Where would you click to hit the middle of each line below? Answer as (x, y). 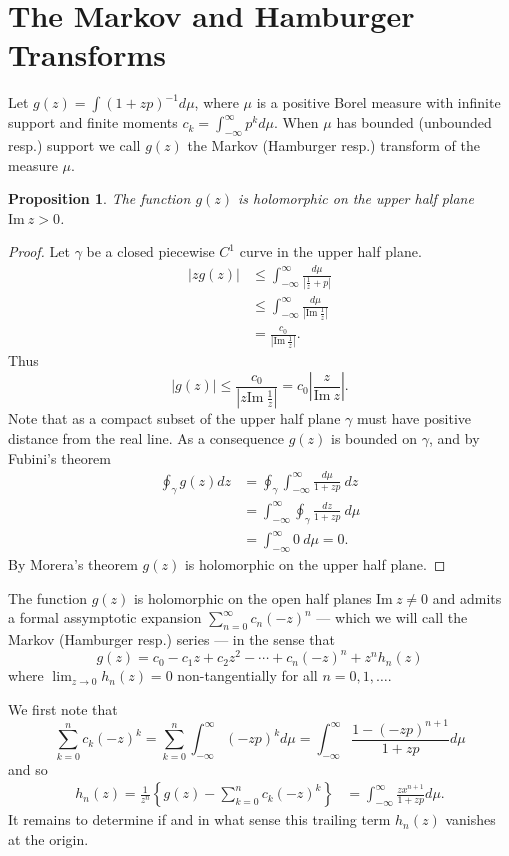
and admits (467, 597)
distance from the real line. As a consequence (146, 438)
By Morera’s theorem (73, 564)
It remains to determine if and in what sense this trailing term (199, 819)
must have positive (414, 418)
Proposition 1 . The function (99, 198)
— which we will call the (392, 617)
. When (296, 122)
